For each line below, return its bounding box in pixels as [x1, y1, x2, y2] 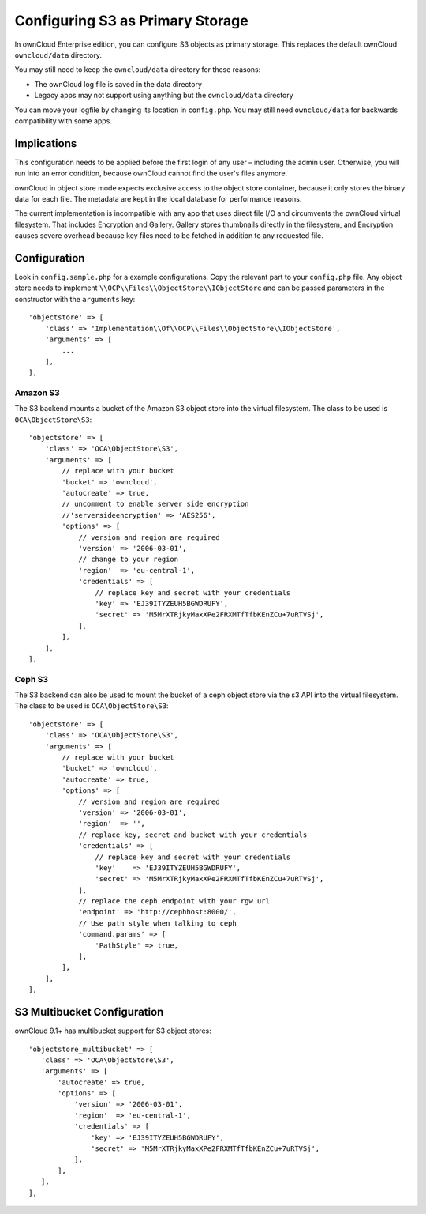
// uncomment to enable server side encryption [62, 500, 249, 509]
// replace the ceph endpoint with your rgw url [78, 897, 270, 906]
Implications [14, 137, 77, 150]
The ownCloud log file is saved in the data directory [34, 79, 203, 89]
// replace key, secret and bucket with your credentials [78, 830, 308, 839]
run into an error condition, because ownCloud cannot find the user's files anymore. [14, 168, 288, 178]
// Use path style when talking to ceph [78, 918, 237, 928]
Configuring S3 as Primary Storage [14, 12, 248, 29]
